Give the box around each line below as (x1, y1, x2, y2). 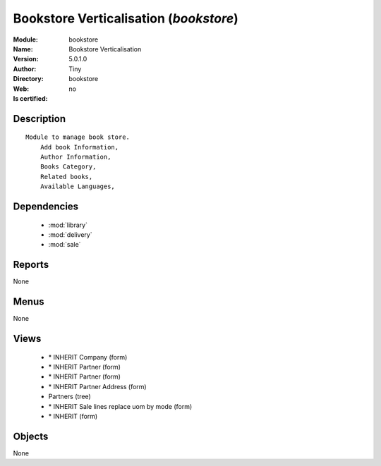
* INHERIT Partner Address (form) (48, 382, 147, 391)
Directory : (13, 75, 44, 83)
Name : (13, 44, 33, 53)
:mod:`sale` (48, 240, 81, 249)
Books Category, (40, 163, 97, 171)
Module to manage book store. (25, 133, 131, 141)
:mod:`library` (48, 221, 88, 229)
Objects (13, 430, 49, 442)
